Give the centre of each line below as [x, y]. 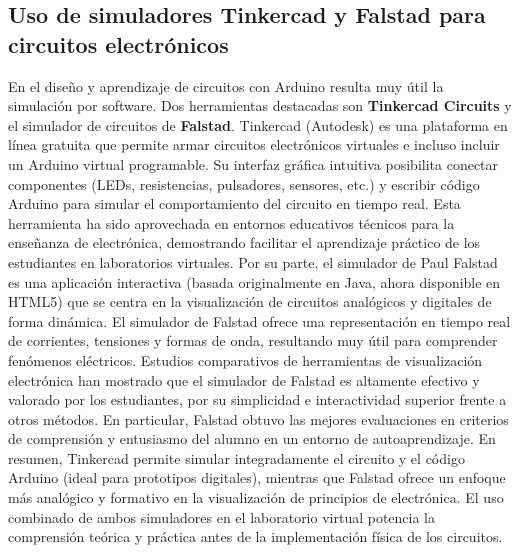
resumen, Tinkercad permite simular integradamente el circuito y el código [236, 457]
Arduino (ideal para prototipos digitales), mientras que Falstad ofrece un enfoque [257, 477]
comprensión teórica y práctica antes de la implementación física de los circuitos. [255, 536]
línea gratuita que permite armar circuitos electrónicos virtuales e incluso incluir [254, 144]
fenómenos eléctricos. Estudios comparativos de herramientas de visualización [245, 359]
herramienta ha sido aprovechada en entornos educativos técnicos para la [231, 222]
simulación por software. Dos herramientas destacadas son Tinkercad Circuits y [260, 105]
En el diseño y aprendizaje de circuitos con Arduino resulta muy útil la [226, 85]
